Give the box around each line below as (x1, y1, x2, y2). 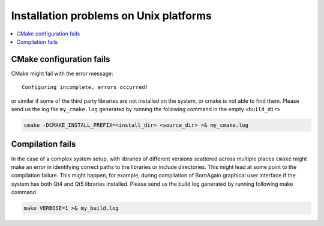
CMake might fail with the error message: (11, 70, 113, 77)
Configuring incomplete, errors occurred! (22, 84, 149, 91)
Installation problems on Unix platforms (11, 9, 212, 22)
